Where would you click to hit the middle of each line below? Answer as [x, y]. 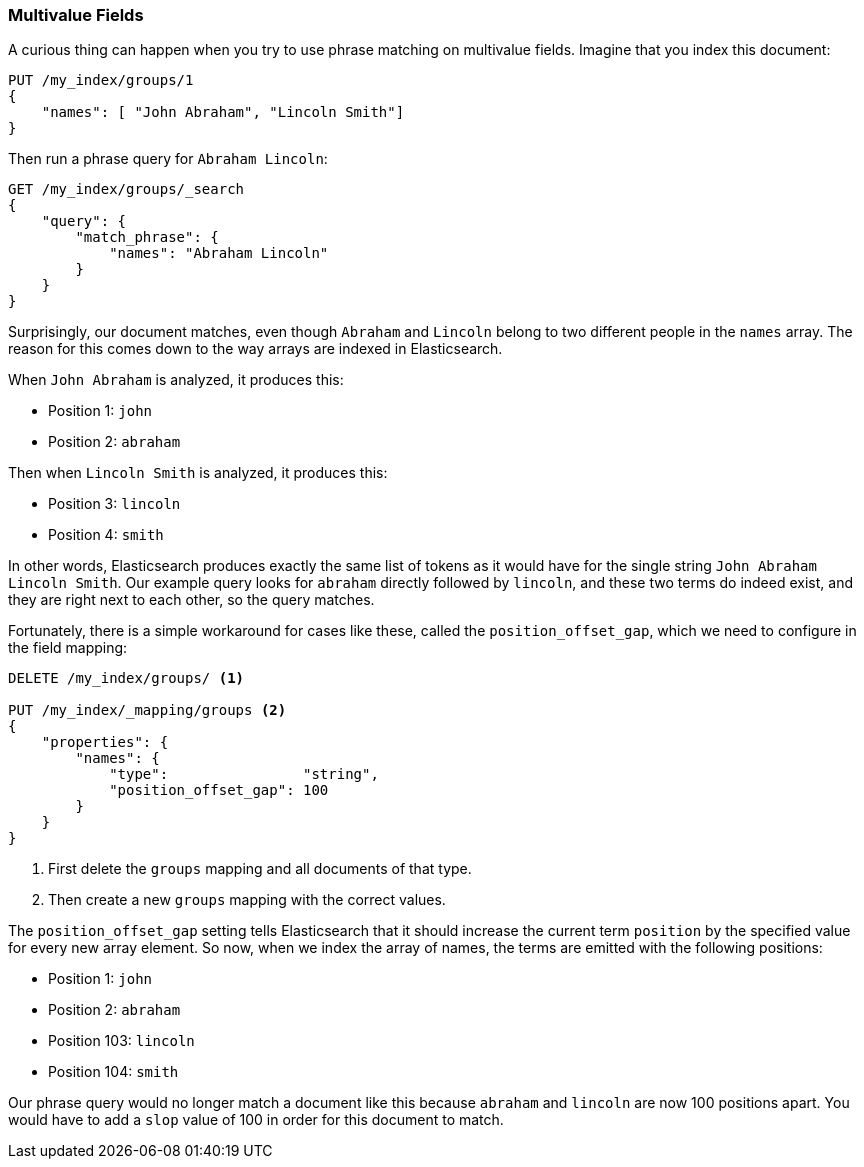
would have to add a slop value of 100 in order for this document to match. [256, 1120]
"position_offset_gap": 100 [219, 790]
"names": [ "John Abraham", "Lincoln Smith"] [223, 112]
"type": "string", [244, 774]
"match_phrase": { [147, 237]
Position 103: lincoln [121, 1041]
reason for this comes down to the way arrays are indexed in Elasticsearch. [255, 349]
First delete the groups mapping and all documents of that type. [260, 869]
